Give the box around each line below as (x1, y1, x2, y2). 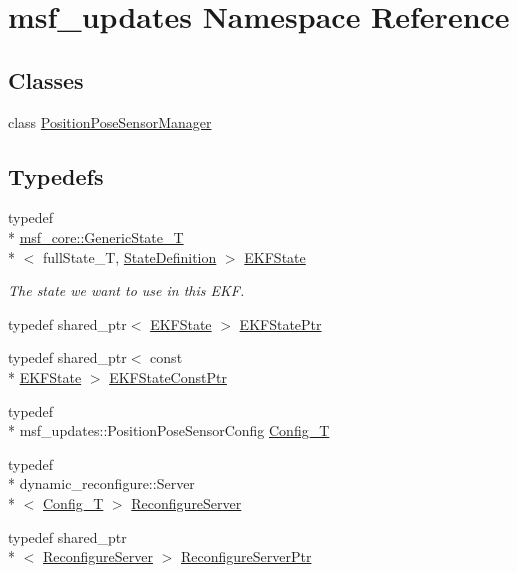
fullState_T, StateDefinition (42, 246, 217, 267)
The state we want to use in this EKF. (8, 280, 245, 301)
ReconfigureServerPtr (180, 546, 312, 567)
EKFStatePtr (239, 313, 322, 334)
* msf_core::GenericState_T (8, 226, 184, 247)
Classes (8, 64, 84, 95)
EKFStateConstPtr (109, 366, 227, 387)
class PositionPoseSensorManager (8, 111, 212, 132)
